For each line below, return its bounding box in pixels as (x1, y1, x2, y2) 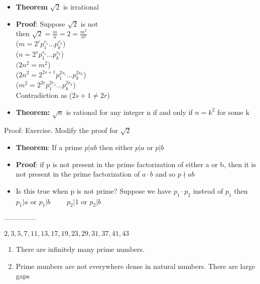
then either (99, 142, 133, 153)
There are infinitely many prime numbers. (16, 244, 145, 254)
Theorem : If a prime (16, 142, 83, 153)
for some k (217, 106, 249, 117)
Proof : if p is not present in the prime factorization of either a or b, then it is (16, 159, 256, 169)
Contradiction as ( (16, 90, 72, 100)
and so (155, 169, 176, 179)
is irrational (63, 2, 99, 12)
